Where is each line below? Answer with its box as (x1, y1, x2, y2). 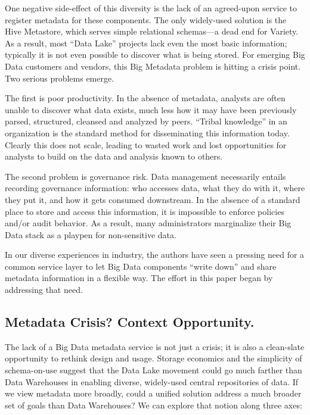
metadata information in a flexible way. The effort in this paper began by (5, 272, 273, 284)
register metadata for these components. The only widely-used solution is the (5, 13, 287, 26)
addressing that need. (5, 283, 83, 296)
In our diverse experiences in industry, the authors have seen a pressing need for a (5, 248, 305, 261)
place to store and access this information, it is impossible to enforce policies (5, 205, 284, 217)
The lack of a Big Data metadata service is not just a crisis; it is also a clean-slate (5, 340, 305, 352)
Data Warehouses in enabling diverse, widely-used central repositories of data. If (5, 375, 299, 388)
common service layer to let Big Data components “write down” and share (5, 260, 277, 272)
